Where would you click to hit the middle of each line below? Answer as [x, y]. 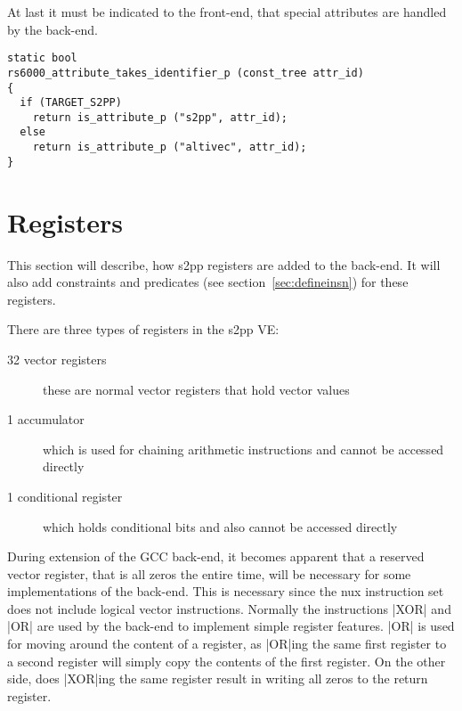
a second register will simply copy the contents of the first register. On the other [227, 661]
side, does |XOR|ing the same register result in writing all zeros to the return [218, 678]
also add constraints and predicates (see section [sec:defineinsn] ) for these [208, 282]
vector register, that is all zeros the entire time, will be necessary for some [209, 573]
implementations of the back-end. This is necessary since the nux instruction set [226, 591]
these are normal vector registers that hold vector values [196, 389]
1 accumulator [46, 419]
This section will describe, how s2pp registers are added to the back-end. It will [224, 264]
